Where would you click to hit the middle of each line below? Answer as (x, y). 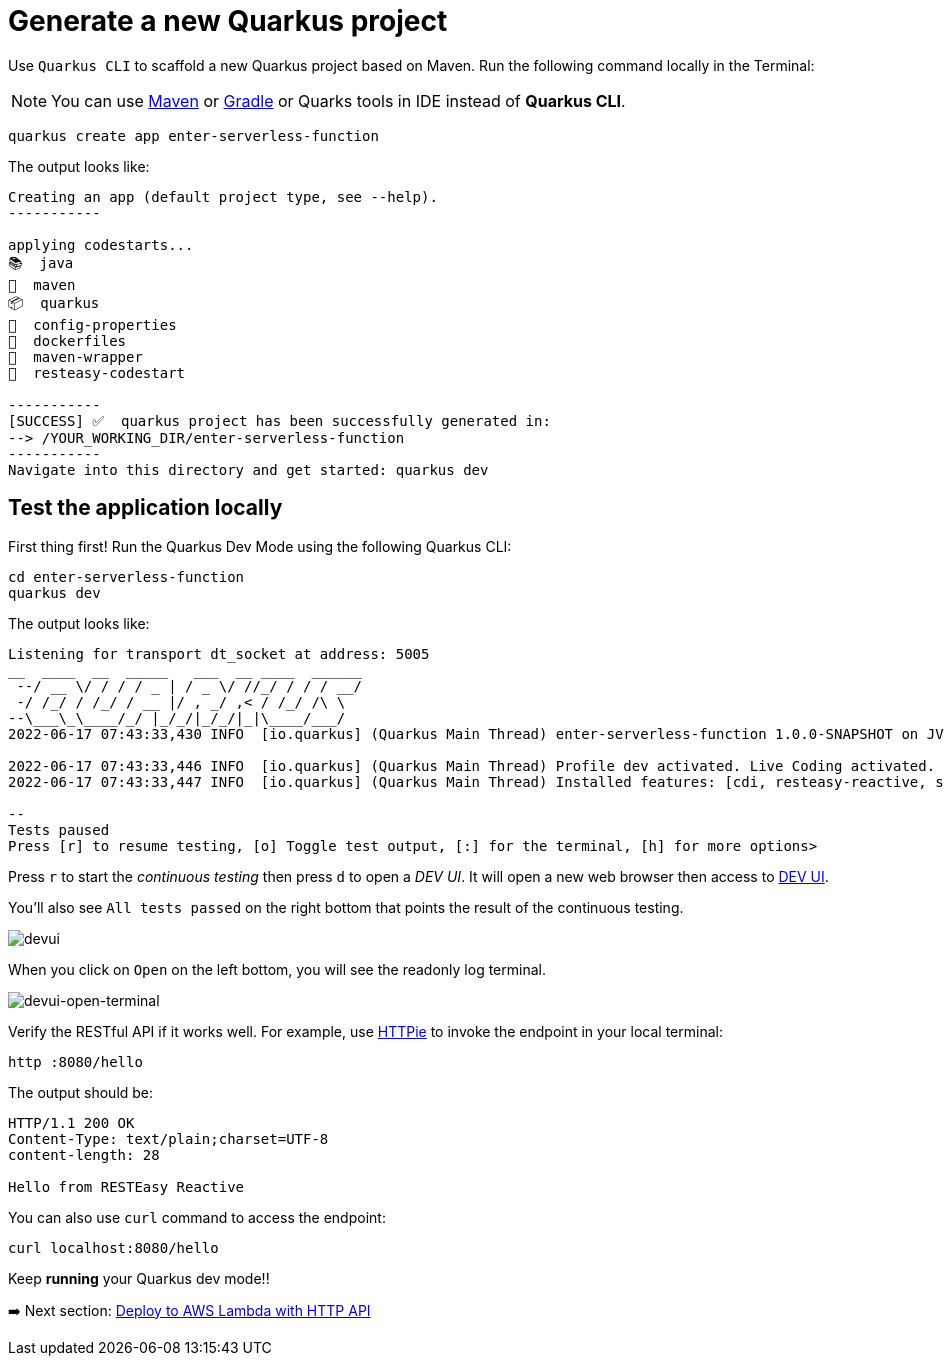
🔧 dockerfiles (67, 340)
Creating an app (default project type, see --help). (223, 196)
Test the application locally (145, 508)
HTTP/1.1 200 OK (71, 1122)
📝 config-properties (92, 324)
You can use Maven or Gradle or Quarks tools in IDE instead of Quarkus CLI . (338, 100)
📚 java (41, 262)
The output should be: (81, 1092)
